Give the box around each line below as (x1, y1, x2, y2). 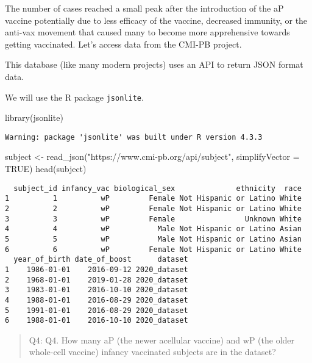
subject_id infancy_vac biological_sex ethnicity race (13, 184, 302, 193)
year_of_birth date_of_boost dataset (13, 255, 188, 264)
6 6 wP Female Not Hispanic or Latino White (5, 245, 302, 254)
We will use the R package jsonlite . (5, 90, 144, 103)
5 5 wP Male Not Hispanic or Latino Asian (5, 234, 302, 243)
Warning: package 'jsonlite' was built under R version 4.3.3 (5, 132, 263, 142)
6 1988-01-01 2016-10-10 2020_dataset (5, 316, 188, 325)
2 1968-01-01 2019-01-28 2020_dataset (5, 275, 188, 284)
